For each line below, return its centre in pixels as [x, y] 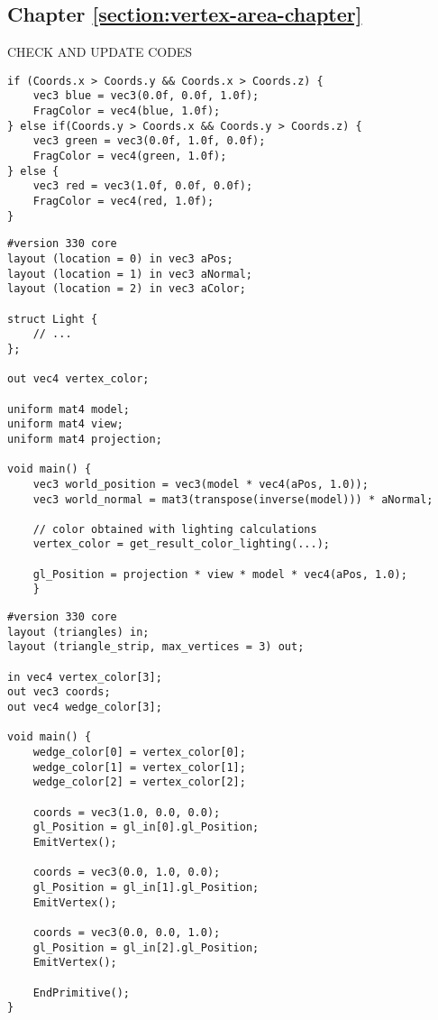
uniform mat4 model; [69, 409]
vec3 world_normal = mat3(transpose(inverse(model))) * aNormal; [233, 499]
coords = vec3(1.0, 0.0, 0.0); [127, 812]
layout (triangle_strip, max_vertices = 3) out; [156, 647]
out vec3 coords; [59, 692]
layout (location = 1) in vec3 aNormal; [130, 274]
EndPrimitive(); [82, 992]
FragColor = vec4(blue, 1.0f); [127, 111]
